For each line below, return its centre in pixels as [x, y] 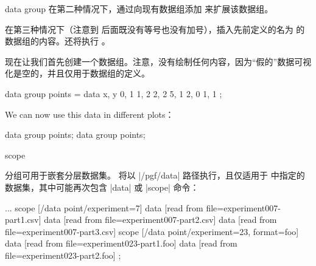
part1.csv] [23, 220]
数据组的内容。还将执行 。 [58, 41]
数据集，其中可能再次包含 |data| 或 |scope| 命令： [102, 187]
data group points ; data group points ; [75, 135]
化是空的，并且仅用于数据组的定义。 [77, 73]
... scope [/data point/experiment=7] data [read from [104, 207]
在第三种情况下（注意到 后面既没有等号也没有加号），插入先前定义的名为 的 [155, 29]
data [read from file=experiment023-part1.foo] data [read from [121, 243]
